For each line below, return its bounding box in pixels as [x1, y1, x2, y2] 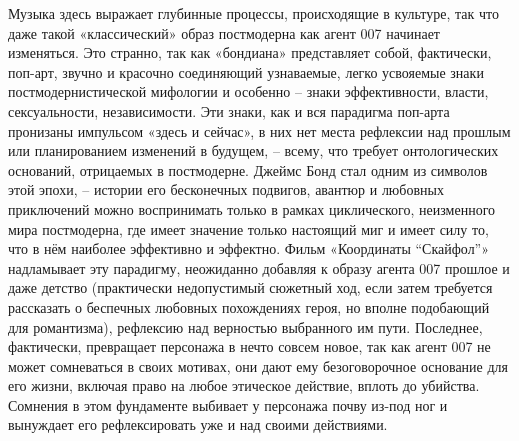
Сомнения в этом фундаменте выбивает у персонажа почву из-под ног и [8, 394, 448, 415]
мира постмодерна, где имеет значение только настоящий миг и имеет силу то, [8, 218, 489, 239]
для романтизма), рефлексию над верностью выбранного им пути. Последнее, [8, 316, 483, 337]
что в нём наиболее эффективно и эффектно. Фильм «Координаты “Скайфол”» [8, 238, 490, 259]
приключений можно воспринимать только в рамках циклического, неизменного [8, 198, 496, 219]
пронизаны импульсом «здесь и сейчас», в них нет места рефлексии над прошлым [8, 120, 511, 141]
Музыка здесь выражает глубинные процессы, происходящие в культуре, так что [8, 3, 500, 23]
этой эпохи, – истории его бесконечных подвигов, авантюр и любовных [8, 179, 444, 200]
